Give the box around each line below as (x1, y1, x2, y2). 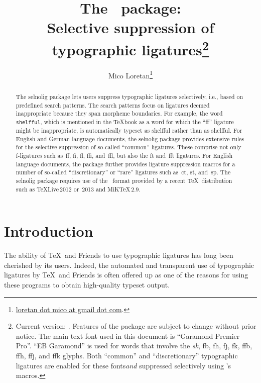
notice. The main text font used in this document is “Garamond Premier (16, 330, 240, 341)
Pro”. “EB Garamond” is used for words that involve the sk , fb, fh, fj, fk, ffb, (16, 340, 252, 351)
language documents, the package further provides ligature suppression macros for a (16, 159, 235, 168)
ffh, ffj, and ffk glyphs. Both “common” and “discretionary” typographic (16, 350, 238, 360)
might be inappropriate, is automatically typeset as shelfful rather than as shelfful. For (16, 126, 242, 134)
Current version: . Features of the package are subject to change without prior (16, 321, 256, 331)
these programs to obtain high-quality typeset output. (4, 279, 170, 290)
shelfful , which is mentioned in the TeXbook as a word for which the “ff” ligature (16, 117, 234, 126)
